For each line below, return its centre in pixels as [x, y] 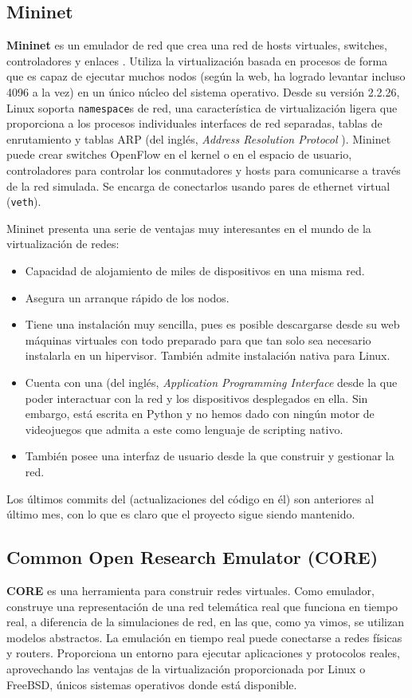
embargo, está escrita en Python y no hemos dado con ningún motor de [200, 414]
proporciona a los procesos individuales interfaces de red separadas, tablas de [194, 123]
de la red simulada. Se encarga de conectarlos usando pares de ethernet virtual [198, 185]
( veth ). [24, 201]
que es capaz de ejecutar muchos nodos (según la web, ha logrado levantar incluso [206, 76]
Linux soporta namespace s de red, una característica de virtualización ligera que [202, 107]
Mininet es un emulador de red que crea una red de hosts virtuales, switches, [197, 45]
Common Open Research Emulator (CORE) [192, 557]
